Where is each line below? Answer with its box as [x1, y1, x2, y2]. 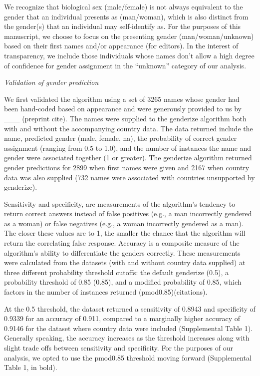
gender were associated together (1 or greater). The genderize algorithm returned [4, 152, 252, 163]
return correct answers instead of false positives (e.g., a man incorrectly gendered [4, 208, 252, 219]
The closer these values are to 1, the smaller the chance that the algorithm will [4, 228, 246, 238]
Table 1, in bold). [4, 362, 57, 373]
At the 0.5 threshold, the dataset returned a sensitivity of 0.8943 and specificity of [4, 303, 256, 314]
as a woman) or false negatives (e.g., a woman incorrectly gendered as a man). [4, 218, 244, 228]
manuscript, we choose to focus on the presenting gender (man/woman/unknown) [4, 30, 254, 41]
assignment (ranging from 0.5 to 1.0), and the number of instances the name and [4, 142, 252, 153]
